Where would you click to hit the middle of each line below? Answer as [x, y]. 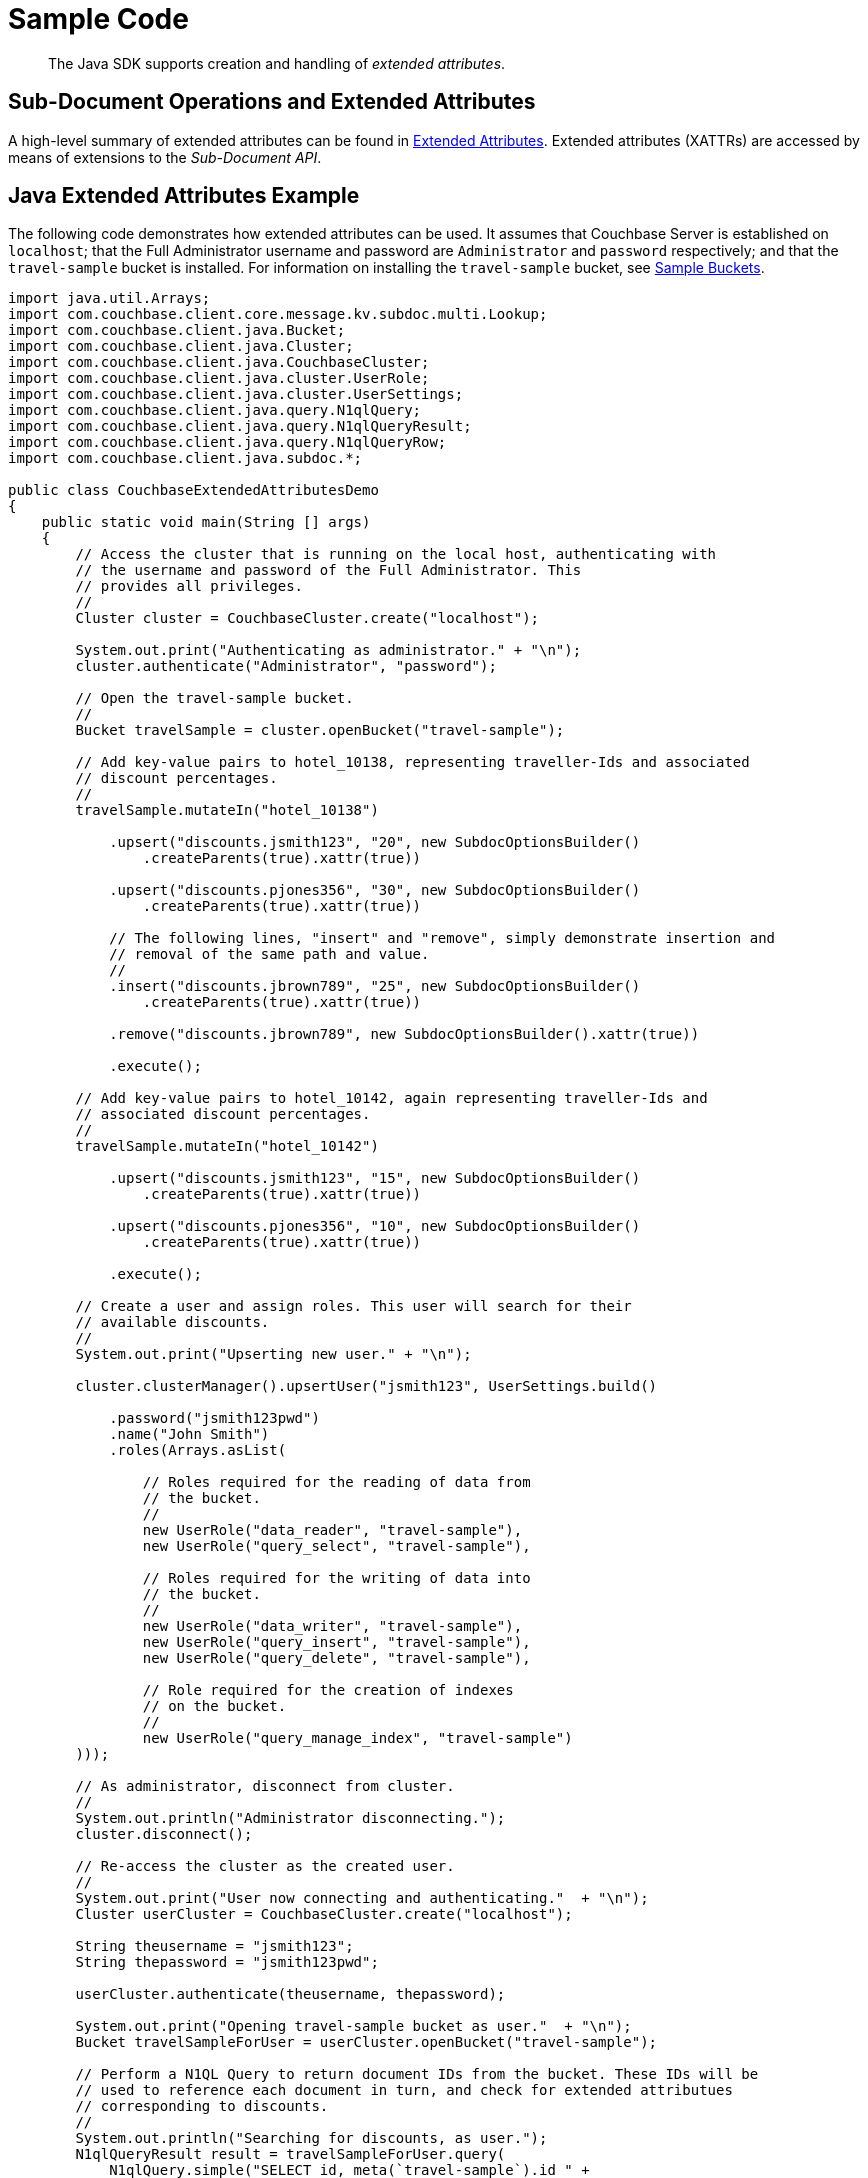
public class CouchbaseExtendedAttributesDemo [193, 490]
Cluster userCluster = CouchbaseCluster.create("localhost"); [324, 1914]
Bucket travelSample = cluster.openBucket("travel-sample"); [320, 730]
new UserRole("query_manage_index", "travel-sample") [357, 1738]
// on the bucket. [214, 1706]
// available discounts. [172, 1322]
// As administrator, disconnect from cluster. [265, 1786]
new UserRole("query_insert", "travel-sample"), [336, 1642]
